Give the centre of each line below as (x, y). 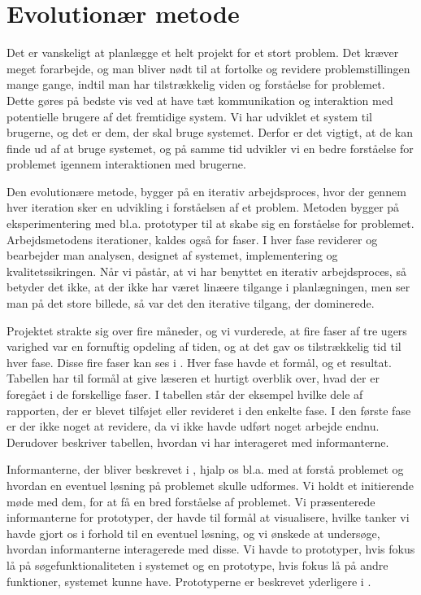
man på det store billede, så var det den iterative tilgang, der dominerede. (191, 303)
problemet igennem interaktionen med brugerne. (126, 164)
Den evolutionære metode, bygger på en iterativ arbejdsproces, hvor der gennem (206, 191)
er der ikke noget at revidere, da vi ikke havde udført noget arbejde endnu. (193, 426)
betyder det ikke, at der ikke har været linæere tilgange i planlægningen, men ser (208, 287)
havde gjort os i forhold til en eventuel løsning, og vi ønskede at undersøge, (193, 533)
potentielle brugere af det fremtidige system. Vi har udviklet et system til (190, 116)
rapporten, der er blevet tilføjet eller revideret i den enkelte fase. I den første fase (209, 410)
